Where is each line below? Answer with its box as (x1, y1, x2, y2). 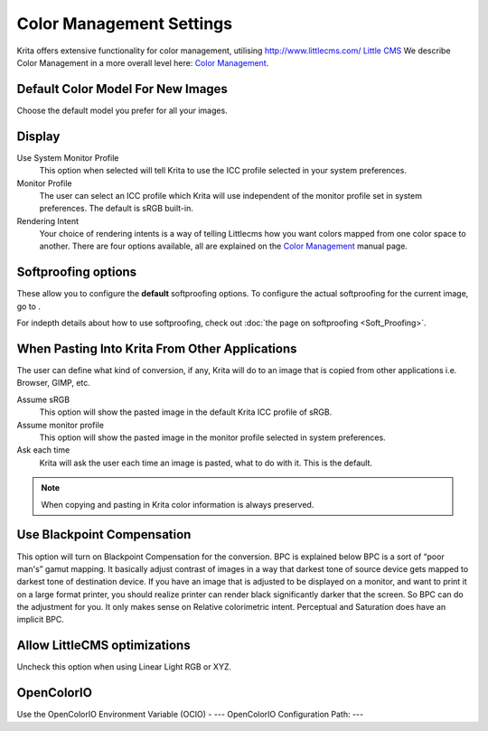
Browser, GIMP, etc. (16, 378, 90, 389)
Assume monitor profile (16, 419, 104, 430)
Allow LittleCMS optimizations (16, 638, 191, 653)
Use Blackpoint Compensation (16, 527, 192, 542)
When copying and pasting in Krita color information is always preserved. (41, 499, 314, 510)
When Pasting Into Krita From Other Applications (16, 341, 297, 356)
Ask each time (16, 445, 70, 455)
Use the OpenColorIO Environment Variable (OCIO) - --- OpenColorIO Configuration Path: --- (16, 709, 364, 720)
